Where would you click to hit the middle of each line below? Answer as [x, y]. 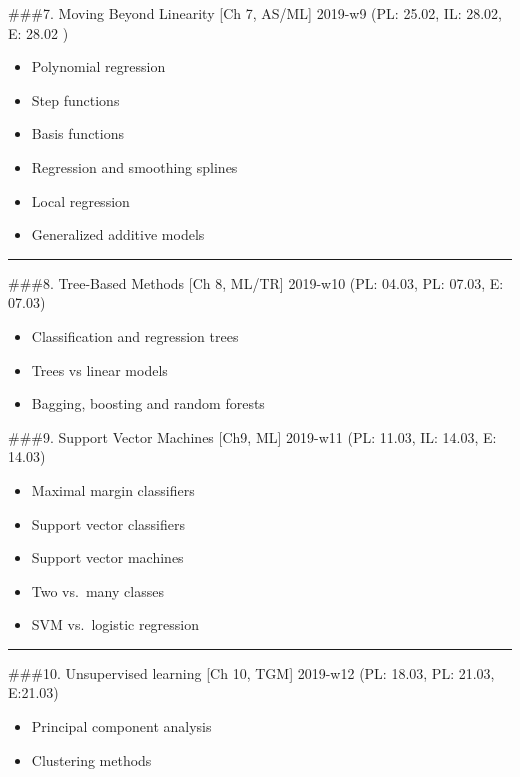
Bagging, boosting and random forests [148, 403]
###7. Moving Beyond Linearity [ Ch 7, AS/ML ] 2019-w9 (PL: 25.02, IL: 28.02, [255, 13]
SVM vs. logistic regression [115, 624]
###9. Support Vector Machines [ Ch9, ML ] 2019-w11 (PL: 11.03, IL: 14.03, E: [252, 436]
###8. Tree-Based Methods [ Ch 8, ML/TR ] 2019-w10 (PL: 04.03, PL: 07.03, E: [256, 282]
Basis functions [78, 133]
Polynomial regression [98, 66]
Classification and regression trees [135, 335]
